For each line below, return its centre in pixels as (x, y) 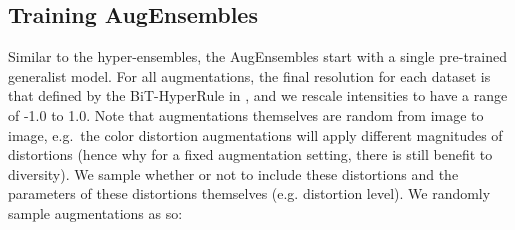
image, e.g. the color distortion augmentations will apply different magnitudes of (255, 134)
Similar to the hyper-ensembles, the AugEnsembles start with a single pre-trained (257, 56)
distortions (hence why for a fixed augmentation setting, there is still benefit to (250, 154)
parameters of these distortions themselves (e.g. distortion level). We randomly (249, 193)
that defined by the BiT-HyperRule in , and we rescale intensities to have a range (258, 95)
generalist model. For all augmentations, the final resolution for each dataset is (249, 75)
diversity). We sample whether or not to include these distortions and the (233, 173)
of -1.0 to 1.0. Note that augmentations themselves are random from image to (246, 114)
